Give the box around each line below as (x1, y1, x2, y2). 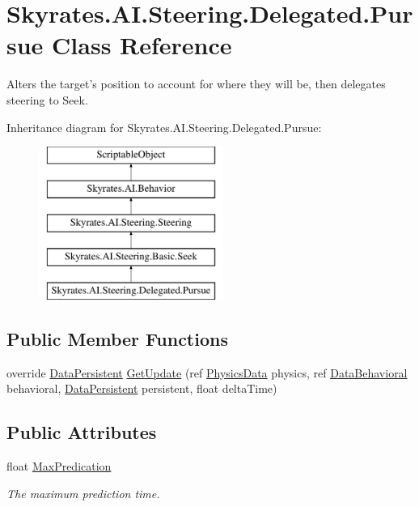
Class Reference (52, 28, 232, 62)
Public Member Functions (6, 326, 228, 351)
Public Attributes (6, 420, 157, 445)
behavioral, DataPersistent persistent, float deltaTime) (6, 380, 277, 397)
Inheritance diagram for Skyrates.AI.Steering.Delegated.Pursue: (6, 118, 322, 135)
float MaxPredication (6, 458, 112, 475)
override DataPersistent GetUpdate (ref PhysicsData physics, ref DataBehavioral (6, 364, 408, 381)
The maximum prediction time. (6, 484, 160, 501)
